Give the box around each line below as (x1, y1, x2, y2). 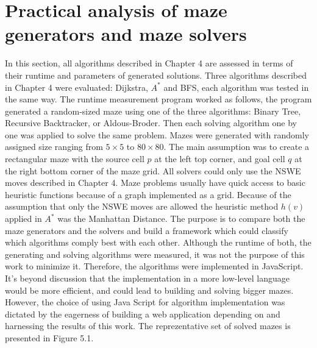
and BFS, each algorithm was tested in (163, 80, 309, 93)
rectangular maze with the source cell (5, 152, 144, 165)
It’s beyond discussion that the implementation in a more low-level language (5, 272, 290, 284)
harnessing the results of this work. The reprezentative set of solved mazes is (5, 319, 291, 332)
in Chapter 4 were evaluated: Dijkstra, (5, 80, 148, 93)
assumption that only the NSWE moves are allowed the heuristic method (5, 200, 279, 213)
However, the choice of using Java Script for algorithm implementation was (5, 296, 285, 308)
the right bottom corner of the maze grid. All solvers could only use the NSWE (5, 164, 301, 177)
